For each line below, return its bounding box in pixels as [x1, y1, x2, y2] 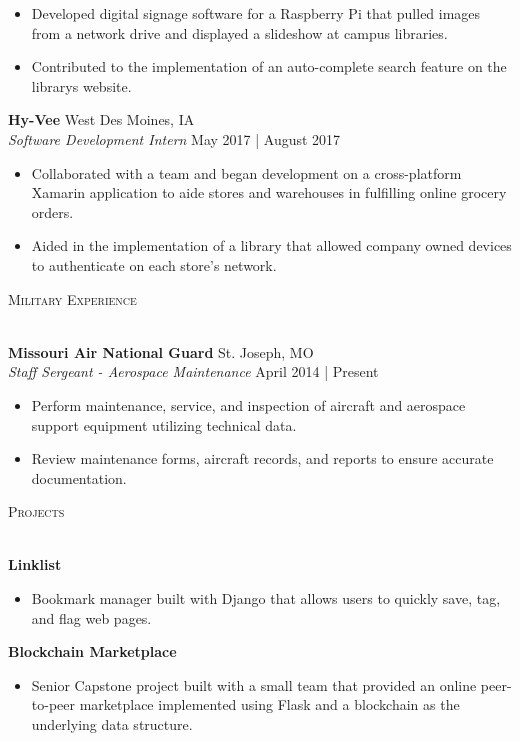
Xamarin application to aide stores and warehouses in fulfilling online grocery [31, 182, 507, 203]
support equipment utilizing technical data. [31, 414, 297, 435]
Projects [8, 501, 65, 522]
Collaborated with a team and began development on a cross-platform [31, 162, 462, 183]
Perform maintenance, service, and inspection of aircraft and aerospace [31, 394, 466, 415]
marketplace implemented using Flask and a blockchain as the [79, 694, 460, 715]
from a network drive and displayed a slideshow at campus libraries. [31, 22, 448, 43]
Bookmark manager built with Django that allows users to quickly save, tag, [31, 588, 501, 609]
